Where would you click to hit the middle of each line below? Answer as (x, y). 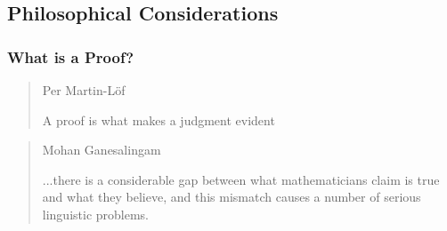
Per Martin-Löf (84, 90)
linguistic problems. (96, 214)
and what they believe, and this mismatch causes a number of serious (232, 197)
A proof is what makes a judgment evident (158, 119)
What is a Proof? (71, 56)
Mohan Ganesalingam (102, 150)
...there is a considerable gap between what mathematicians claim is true (241, 179)
